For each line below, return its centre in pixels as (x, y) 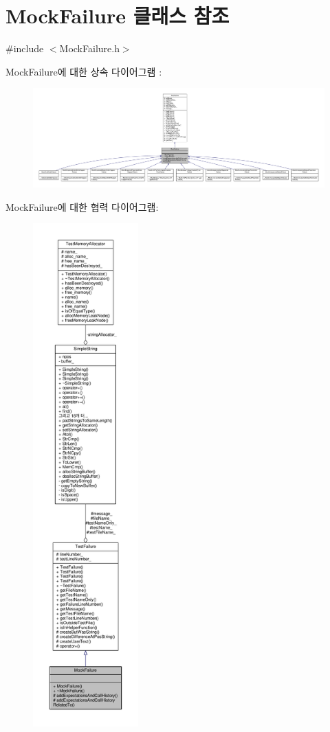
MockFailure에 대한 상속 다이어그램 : (84, 71)
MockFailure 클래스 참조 (118, 15)
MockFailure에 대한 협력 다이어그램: (82, 206)
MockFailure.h (89, 48)
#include (25, 48)
